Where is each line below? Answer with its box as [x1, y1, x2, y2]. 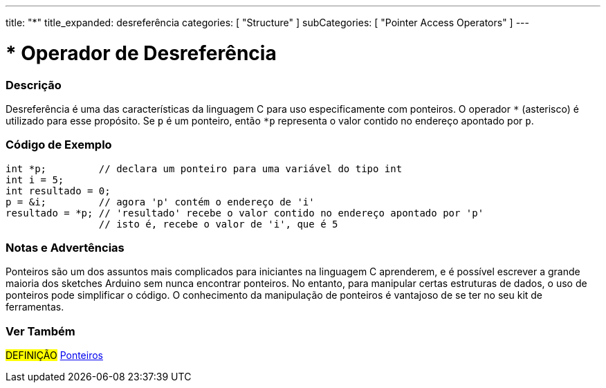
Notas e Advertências [6, 241, 125, 255]
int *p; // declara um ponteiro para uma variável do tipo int [6, 163, 403, 174]
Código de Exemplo [6, 138, 112, 152]
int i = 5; [6, 174, 64, 185]
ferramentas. [6, 301, 64, 313]
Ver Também [6, 324, 75, 338]
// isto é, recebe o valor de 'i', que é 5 [98, 218, 338, 230]
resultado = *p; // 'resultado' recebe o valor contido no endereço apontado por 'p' [6, 207, 484, 219]
